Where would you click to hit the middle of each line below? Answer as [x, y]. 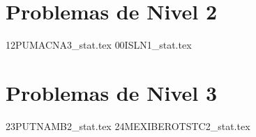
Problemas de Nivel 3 [111, 92]
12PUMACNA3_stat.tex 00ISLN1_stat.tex [99, 45]
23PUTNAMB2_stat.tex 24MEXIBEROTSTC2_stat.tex [128, 126]
